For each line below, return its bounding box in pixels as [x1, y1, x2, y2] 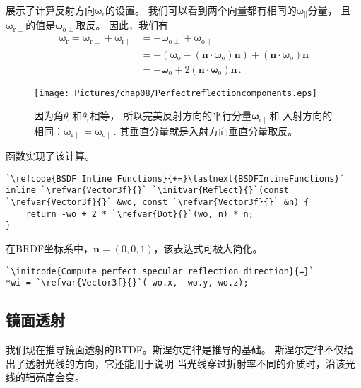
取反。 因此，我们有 [76, 18, 169, 33]
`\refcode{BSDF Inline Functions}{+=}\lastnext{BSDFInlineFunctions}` [6, 173, 345, 184]
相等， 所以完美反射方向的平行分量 [90, 108, 252, 123]
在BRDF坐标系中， [6, 241, 94, 256]
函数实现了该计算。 [6, 148, 95, 163]
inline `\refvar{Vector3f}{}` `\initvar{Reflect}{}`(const [6, 185, 289, 196]
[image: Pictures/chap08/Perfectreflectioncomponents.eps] [34, 88, 317, 98]
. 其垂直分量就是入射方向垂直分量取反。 [113, 123, 298, 138]
